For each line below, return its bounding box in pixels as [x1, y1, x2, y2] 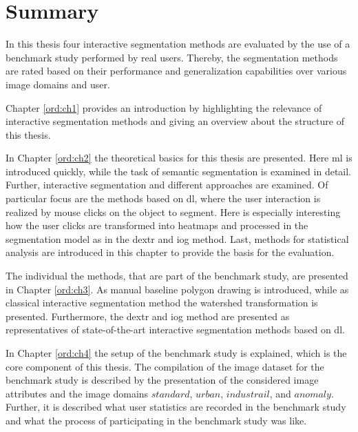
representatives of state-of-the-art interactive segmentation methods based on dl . [6, 322, 345, 337]
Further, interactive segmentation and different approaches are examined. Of [6, 177, 328, 192]
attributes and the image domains [6, 386, 149, 400]
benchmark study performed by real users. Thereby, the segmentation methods [6, 50, 338, 64]
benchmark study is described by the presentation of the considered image [6, 373, 319, 387]
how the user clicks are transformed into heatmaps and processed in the [6, 218, 308, 233]
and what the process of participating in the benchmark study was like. [6, 413, 307, 427]
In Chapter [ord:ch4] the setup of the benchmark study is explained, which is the [6, 346, 347, 360]
